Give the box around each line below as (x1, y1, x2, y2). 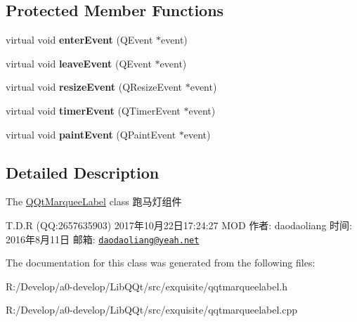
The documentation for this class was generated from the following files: (6, 255, 316, 270)
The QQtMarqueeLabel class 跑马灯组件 (6, 194, 182, 209)
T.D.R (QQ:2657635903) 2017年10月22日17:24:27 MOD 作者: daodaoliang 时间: (6, 217, 352, 232)
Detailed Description (6, 161, 160, 183)
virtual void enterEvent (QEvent (6, 32, 153, 47)
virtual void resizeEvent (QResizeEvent (6, 79, 182, 94)
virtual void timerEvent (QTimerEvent (6, 103, 181, 117)
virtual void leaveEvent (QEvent (6, 56, 152, 70)
